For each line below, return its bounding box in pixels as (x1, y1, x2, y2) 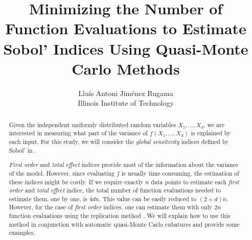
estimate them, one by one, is (9, 194, 87, 203)
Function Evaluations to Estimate (5, 18, 246, 39)
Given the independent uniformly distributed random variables (9, 120, 176, 129)
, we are (203, 120, 224, 129)
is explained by (191, 129, 231, 137)
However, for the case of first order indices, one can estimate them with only (9, 203, 213, 211)
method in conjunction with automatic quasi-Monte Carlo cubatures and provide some (9, 220, 240, 228)
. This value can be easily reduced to (99, 194, 197, 203)
